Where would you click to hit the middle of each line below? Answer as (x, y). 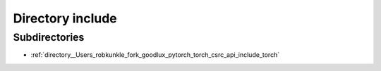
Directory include (65, 18)
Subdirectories (49, 37)
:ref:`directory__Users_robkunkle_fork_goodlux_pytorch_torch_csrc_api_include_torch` (155, 55)
